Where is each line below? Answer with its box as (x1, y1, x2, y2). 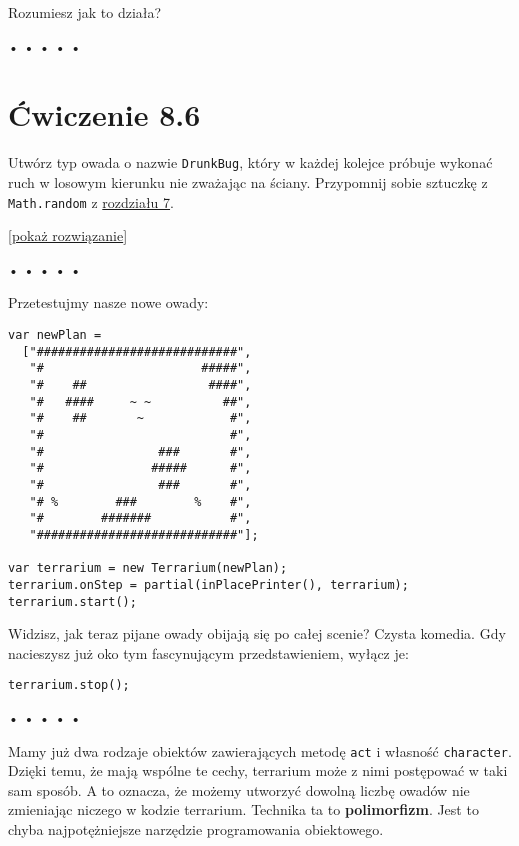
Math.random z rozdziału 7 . (8, 191, 174, 212)
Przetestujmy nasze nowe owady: (8, 292, 209, 313)
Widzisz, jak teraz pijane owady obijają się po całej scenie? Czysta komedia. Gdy (8, 623, 506, 644)
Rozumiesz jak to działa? (8, 2, 162, 22)
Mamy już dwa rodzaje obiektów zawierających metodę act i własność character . (8, 740, 512, 761)
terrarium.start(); (8, 594, 137, 609)
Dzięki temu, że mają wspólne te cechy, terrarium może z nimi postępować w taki (8, 760, 508, 781)
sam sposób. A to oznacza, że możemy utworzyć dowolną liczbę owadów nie (8, 779, 470, 800)
